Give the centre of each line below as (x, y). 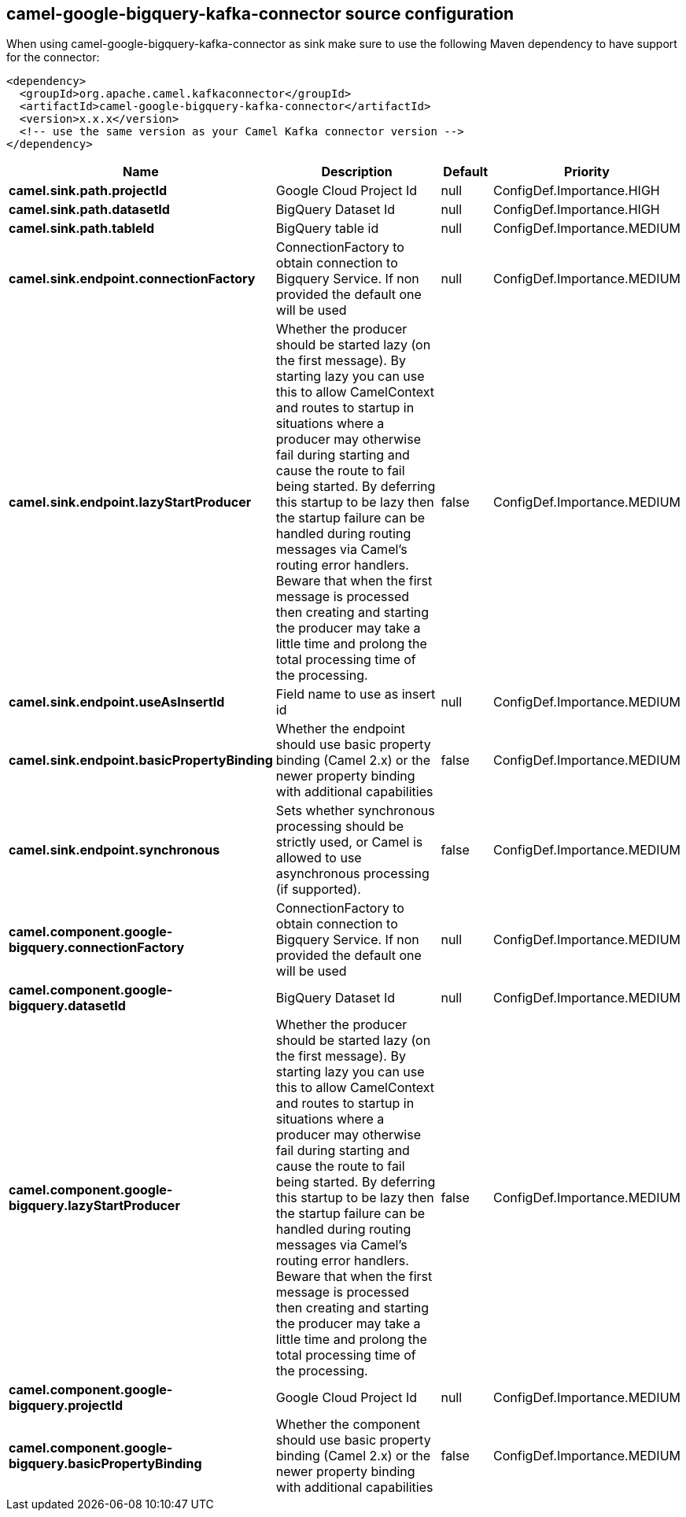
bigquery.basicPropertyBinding (105, 1464)
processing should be (340, 827)
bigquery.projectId (66, 1406)
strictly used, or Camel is (349, 842)
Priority (587, 172)
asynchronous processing (352, 874)
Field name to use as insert (356, 694)
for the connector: (53, 57)
